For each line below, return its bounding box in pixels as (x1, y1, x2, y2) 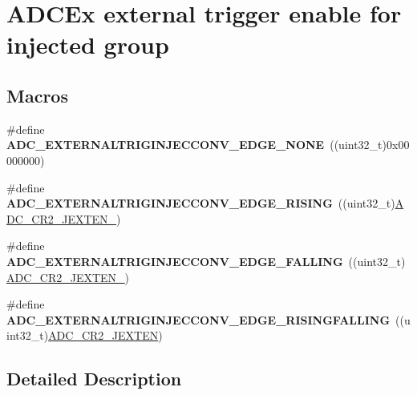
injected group (6, 28, 169, 61)
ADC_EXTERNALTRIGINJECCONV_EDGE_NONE (6, 136, 325, 153)
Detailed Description (6, 366, 182, 391)
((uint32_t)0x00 (330, 136, 410, 153)
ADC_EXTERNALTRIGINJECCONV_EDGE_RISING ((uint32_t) (6, 195, 395, 212)
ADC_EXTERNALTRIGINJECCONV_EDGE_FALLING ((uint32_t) (6, 252, 406, 269)
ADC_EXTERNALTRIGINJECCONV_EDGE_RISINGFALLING (6, 311, 391, 328)
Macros (6, 83, 68, 107)
